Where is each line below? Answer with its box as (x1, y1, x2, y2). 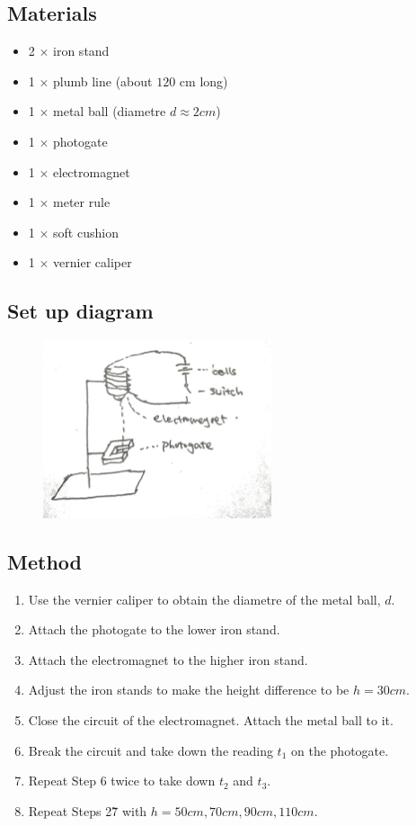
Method (7, 547, 82, 575)
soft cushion (53, 222, 119, 241)
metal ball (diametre (53, 102, 166, 121)
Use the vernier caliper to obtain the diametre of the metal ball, (28, 589, 381, 608)
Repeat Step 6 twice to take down (28, 771, 216, 790)
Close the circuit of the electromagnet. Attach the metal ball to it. (28, 711, 394, 730)
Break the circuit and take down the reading (28, 741, 273, 759)
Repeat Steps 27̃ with (28, 801, 147, 820)
